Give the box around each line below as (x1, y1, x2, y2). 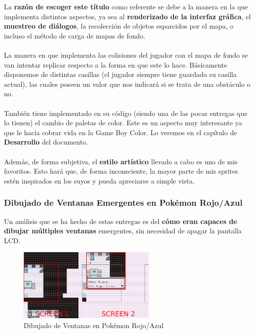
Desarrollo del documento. (4, 137, 88, 147)
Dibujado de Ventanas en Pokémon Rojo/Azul (24, 320, 164, 330)
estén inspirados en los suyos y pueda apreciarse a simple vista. (4, 175, 195, 186)
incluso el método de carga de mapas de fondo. (4, 30, 146, 40)
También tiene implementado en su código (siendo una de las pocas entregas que (4, 108, 248, 118)
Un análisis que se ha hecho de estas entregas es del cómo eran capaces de (4, 216, 237, 226)
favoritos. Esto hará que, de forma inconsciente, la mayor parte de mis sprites (4, 166, 238, 176)
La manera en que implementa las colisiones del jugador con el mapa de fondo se (4, 49, 248, 60)
